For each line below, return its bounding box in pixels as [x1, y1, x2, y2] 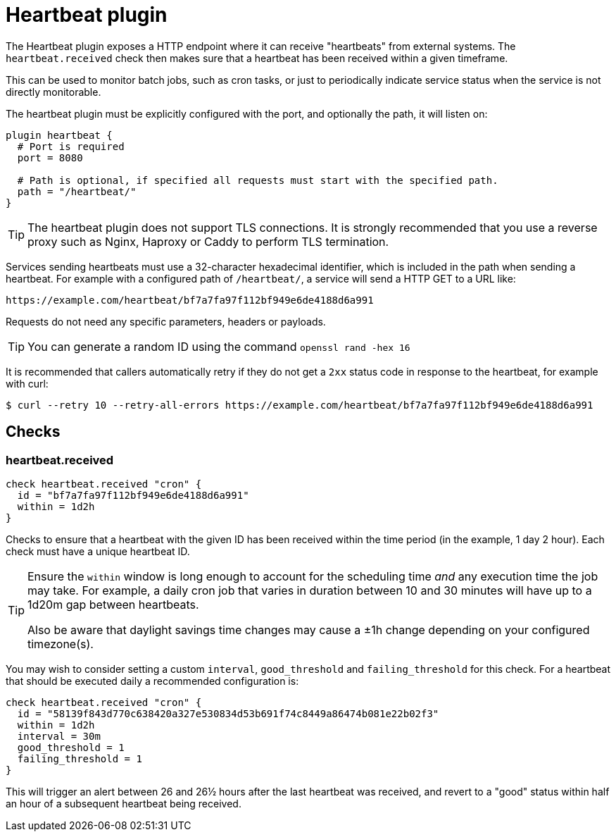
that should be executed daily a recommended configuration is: [6, 674, 299, 687]
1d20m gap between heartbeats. [27, 597, 199, 612]
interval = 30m [17, 730, 101, 742]
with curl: [6, 377, 49, 390]
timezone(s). [27, 636, 94, 651]
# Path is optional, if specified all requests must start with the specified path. [17, 174, 498, 186]
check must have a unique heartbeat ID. [6, 545, 190, 557]
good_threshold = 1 [17, 741, 125, 753]
